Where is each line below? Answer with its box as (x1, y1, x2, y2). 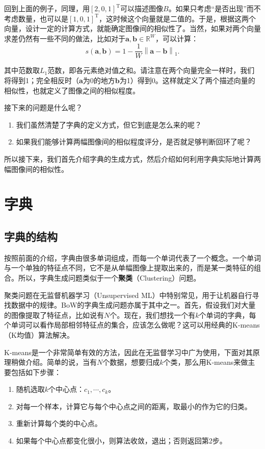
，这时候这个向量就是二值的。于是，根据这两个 (98, 13, 256, 23)
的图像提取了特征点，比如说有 (4, 309, 104, 320)
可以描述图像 (120, 3, 163, 13)
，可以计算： (155, 33, 199, 43)
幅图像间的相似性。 (4, 163, 68, 174)
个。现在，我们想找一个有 (110, 309, 196, 320)
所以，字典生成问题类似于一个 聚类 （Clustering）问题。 (18, 272, 201, 283)
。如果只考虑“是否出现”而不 (168, 3, 261, 13)
